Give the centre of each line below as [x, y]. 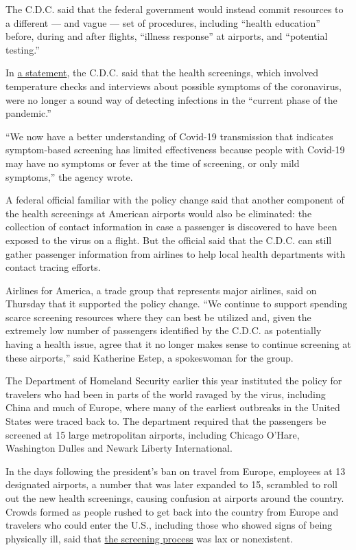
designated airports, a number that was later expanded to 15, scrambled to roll [171, 484]
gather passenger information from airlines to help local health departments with [176, 253]
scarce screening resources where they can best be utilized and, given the [158, 317]
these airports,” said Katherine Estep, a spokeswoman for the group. [150, 357]
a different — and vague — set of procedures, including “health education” [163, 22]
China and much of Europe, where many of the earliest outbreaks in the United [173, 407]
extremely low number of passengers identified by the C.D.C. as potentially [164, 330]
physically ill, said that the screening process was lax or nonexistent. [150, 538]
